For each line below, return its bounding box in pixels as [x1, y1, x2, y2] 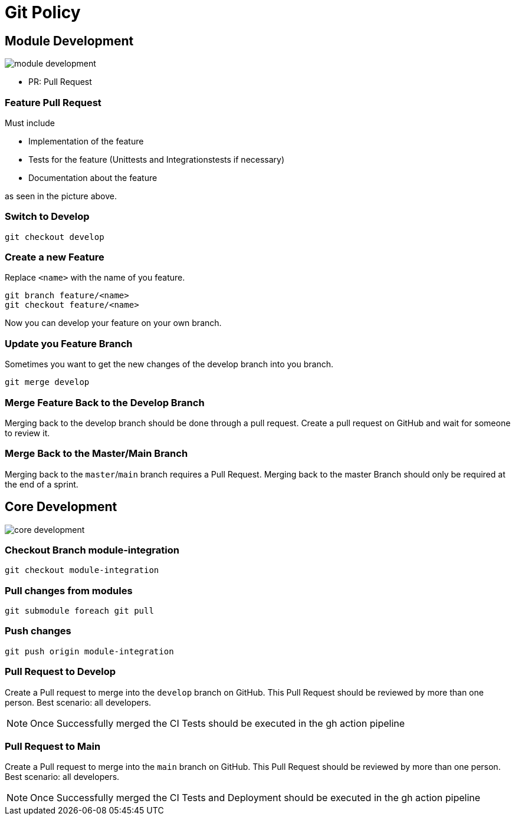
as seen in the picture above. [5, 190, 117, 201]
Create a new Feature [5, 251, 104, 264]
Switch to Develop [5, 210, 90, 223]
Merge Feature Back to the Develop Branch [5, 396, 205, 409]
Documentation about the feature [28, 172, 158, 183]
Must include [5, 117, 55, 128]
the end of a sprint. [5, 479, 78, 489]
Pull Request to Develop [5, 666, 116, 678]
